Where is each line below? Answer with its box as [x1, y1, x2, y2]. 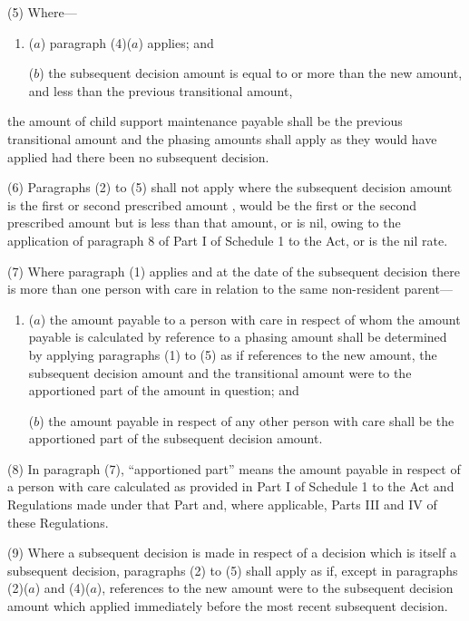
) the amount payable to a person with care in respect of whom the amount [40, 309, 461, 328]
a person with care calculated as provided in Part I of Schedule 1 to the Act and [7, 477, 454, 496]
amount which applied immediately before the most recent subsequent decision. [7, 597, 448, 616]
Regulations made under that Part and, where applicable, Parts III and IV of [7, 495, 437, 514]
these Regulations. [7, 512, 109, 531]
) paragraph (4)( [40, 33, 132, 52]
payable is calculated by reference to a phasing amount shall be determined [28, 327, 447, 346]
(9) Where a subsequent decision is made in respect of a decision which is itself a [7, 543, 456, 562]
